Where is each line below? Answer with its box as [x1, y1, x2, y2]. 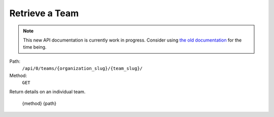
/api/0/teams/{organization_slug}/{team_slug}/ [22, 66, 143, 71]
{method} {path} [22, 100, 57, 106]
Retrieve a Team [9, 8, 79, 19]
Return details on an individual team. [9, 89, 86, 95]
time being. [23, 44, 47, 50]
